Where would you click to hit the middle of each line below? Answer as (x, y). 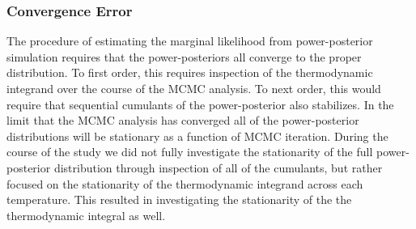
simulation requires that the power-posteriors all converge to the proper (184, 56)
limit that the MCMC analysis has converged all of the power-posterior (183, 120)
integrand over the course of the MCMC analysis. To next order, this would (194, 88)
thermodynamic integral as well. (86, 215)
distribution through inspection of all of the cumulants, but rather (218, 167)
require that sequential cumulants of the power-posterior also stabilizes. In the (200, 104)
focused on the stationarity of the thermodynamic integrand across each (185, 183)
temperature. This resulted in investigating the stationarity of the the (179, 199)
